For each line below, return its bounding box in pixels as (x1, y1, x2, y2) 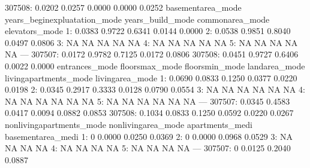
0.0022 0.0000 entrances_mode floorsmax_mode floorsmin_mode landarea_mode (5, 59, 305, 72)
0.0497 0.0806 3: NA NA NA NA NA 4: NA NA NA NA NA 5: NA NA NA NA (5, 36, 298, 48)
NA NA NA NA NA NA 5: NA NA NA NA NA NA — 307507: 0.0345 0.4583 (5, 94, 290, 107)
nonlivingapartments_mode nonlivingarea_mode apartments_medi (5, 118, 252, 130)
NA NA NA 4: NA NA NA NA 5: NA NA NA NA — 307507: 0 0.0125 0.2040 (5, 142, 291, 154)
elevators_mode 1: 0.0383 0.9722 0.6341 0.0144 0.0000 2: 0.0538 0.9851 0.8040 (5, 25, 291, 37)
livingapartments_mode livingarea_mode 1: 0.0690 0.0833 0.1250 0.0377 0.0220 (5, 71, 297, 84)
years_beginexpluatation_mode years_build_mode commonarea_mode (5, 13, 270, 25)
